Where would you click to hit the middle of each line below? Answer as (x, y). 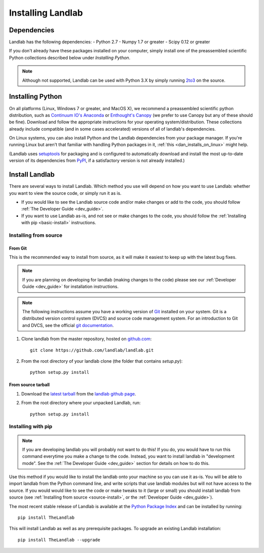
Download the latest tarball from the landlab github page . (79, 393)
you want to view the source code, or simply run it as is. (65, 193)
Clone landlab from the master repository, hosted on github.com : (87, 339)
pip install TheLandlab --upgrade (59, 540)
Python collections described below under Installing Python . (70, 58)
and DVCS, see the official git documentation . (68, 325)
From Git (18, 248)
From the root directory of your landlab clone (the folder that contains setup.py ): (102, 361)
